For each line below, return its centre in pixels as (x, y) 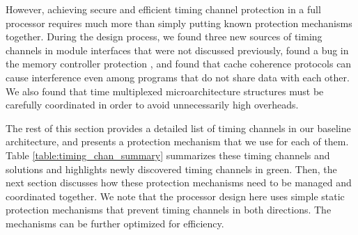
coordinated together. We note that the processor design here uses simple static (175, 196)
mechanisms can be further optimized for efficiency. (115, 223)
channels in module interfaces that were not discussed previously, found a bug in (177, 50)
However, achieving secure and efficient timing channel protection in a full (163, 9)
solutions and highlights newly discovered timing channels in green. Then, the (171, 169)
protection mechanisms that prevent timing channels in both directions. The (169, 210)
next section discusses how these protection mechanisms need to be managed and (179, 183)
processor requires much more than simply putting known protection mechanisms (179, 23)
